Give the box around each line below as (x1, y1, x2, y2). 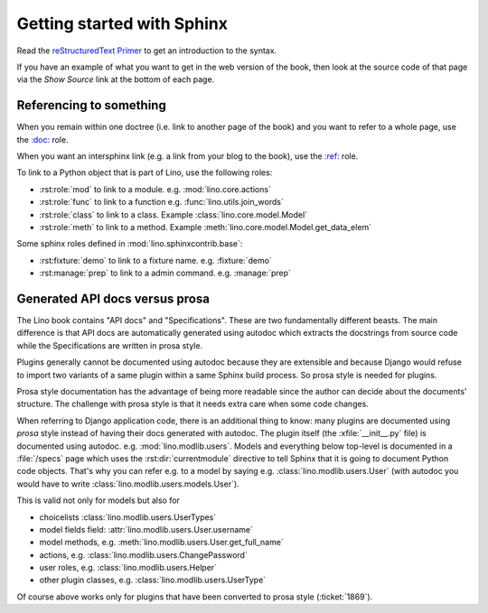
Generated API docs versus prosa (16, 291, 210, 306)
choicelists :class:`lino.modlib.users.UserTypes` (39, 511, 217, 523)
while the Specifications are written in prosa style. (16, 339, 203, 351)
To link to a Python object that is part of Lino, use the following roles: (16, 167, 273, 178)
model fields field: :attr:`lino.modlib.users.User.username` (39, 524, 253, 534)
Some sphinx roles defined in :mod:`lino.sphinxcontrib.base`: (16, 238, 243, 249)
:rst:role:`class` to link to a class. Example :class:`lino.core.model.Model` (39, 209, 307, 220)
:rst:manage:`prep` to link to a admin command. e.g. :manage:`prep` (39, 267, 291, 279)
